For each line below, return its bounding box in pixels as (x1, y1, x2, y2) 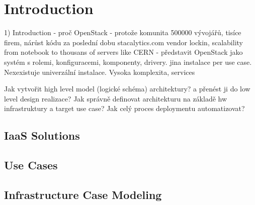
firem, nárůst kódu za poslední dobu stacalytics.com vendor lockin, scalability (4, 37, 243, 47)
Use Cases (4, 157, 58, 173)
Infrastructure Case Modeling (4, 186, 162, 202)
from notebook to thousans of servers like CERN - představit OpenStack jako (4, 47, 243, 57)
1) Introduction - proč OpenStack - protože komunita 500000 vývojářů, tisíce (4, 27, 241, 38)
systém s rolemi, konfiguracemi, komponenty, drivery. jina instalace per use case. (4, 56, 252, 67)
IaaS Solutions (4, 128, 80, 143)
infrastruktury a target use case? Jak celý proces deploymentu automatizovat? (4, 103, 245, 114)
